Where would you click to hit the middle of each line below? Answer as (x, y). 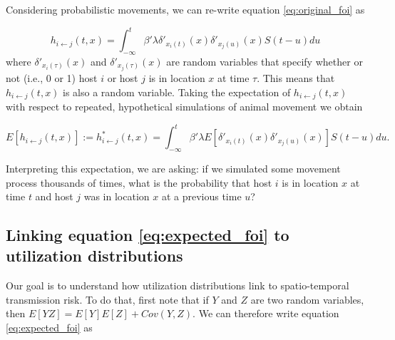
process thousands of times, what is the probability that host (139, 182)
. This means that (296, 77)
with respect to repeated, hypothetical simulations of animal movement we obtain (184, 107)
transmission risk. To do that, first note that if (107, 299)
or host (123, 77)
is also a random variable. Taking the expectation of (177, 92)
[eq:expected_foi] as (49, 328)
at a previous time (201, 196)
